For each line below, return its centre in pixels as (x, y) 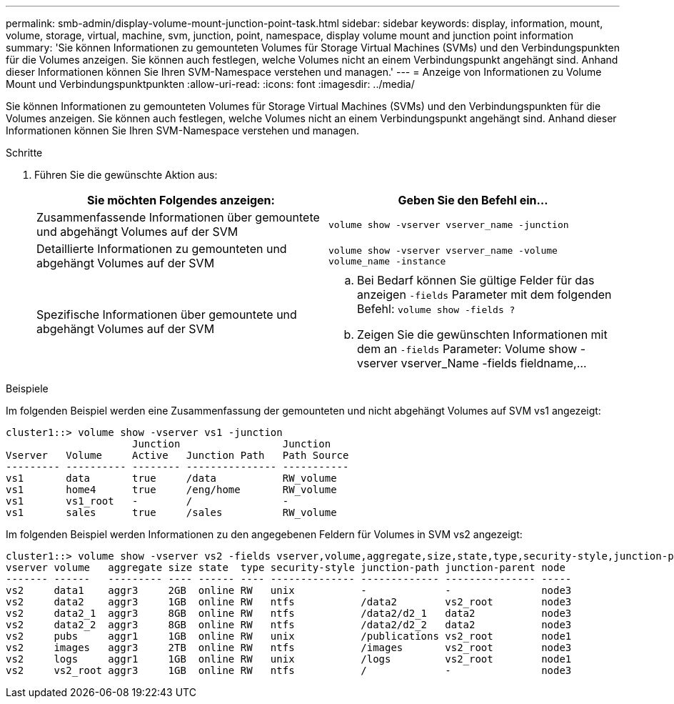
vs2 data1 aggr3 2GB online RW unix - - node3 (289, 590)
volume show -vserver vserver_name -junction (449, 224)
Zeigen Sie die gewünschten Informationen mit (482, 334)
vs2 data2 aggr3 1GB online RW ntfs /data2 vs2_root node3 (289, 602)
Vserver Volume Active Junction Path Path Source (177, 455)
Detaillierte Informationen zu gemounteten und (162, 249)
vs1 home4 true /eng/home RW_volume (171, 490)
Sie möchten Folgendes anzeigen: (181, 200)
